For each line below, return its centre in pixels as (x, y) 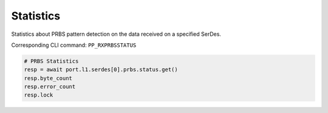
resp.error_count (50, 87)
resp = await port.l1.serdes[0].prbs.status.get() (101, 70)
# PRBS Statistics (51, 61)
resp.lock (39, 95)
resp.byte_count (48, 78)
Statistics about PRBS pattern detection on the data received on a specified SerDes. (116, 34)
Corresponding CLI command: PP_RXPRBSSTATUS (74, 45)
